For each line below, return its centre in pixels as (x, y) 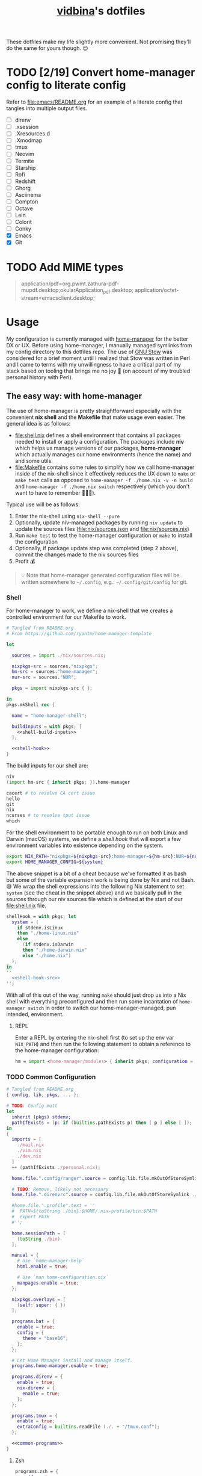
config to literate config (66, 85)
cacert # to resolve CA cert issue (51, 793)
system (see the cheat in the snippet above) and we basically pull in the (94, 893)
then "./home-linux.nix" (48, 933)
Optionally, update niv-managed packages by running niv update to (99, 522)
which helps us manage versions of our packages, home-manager (98, 448)
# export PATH (31, 1217)
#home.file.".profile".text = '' (54, 1206)
